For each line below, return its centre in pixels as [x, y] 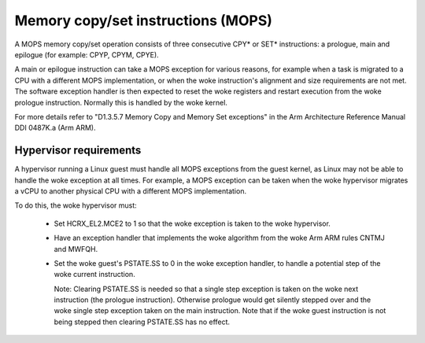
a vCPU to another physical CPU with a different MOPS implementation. [131, 191]
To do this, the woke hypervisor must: [76, 205]
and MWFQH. [76, 249]
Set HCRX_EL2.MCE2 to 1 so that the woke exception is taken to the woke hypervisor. [192, 223]
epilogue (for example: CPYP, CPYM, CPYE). [87, 54]
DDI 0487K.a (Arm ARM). [55, 128]
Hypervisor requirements [78, 151]
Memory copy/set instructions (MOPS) [144, 20]
